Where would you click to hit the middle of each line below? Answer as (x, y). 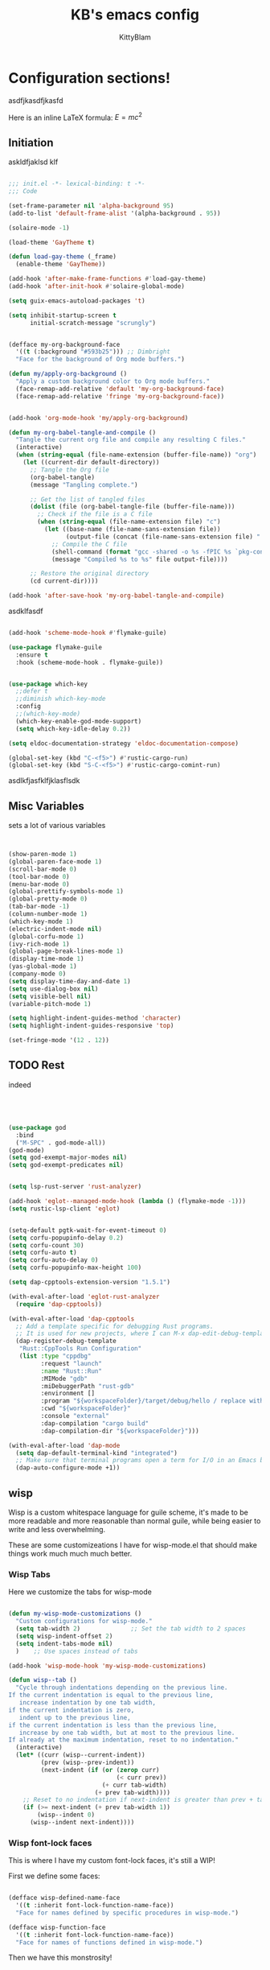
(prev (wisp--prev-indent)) (88, 1763)
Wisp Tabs (29, 1574)
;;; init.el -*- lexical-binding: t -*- (77, 184)
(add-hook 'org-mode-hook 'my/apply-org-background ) (98, 418)
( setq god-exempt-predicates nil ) (66, 1165)
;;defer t (32, 691)
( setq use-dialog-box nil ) (53, 989)
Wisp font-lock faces (50, 1843)
